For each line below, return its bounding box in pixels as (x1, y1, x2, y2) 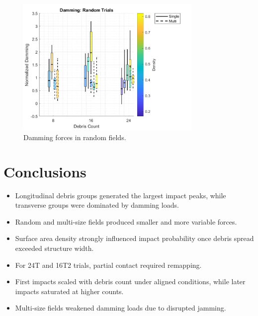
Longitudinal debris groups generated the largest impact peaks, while (15, 190, 226, 200)
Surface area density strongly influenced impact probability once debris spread (15, 233, 254, 243)
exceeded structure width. (15, 242, 94, 253)
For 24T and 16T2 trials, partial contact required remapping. (15, 259, 202, 270)
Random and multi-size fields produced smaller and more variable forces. (15, 216, 237, 227)
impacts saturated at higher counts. (15, 286, 124, 296)
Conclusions (3, 161, 86, 181)
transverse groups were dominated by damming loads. (15, 200, 179, 210)
